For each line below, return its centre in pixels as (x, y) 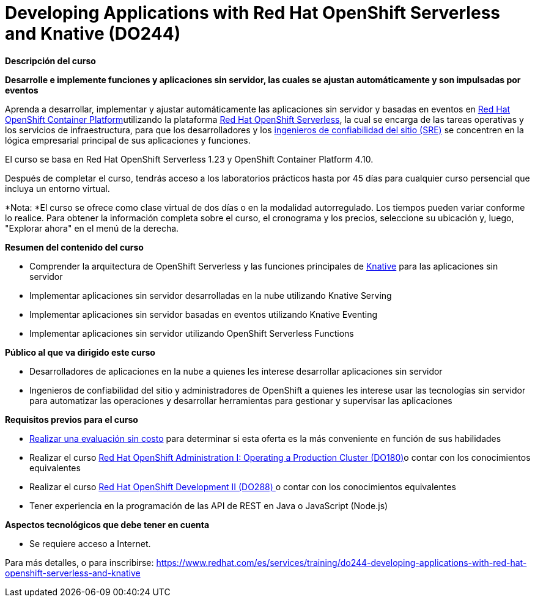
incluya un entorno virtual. (57, 188)
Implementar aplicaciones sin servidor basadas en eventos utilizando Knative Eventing (204, 314)
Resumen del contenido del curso (74, 247)
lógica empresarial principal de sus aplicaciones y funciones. (128, 140)
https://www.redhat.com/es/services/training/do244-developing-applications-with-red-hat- (341, 562)
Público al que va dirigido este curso (80, 352)
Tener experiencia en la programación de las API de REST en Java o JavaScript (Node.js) (209, 505)
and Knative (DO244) (93, 34)
